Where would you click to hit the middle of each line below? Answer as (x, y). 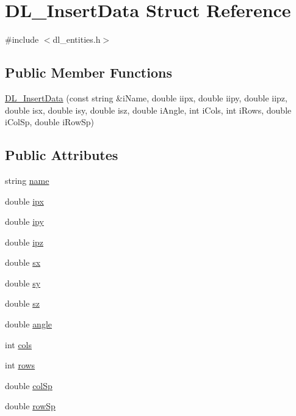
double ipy (24, 221)
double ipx (24, 201)
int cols (19, 344)
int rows (20, 365)
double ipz (24, 242)
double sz (22, 303)
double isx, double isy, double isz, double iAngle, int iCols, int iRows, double (148, 110)
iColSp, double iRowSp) (50, 122)
